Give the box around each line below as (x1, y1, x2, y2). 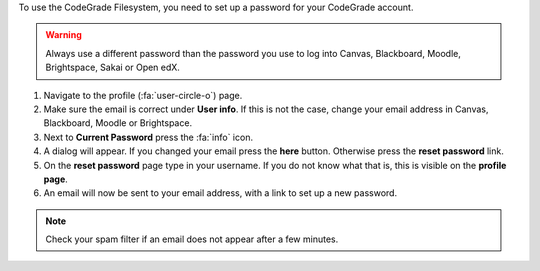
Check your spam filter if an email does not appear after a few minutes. (45, 233, 339, 245)
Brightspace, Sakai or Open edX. (45, 61, 180, 74)
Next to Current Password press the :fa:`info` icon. (43, 131, 254, 143)
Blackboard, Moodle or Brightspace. (43, 117, 193, 129)
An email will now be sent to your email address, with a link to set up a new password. (43, 187, 398, 199)
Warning (45, 29, 82, 41)
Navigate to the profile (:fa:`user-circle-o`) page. (43, 89, 243, 101)
